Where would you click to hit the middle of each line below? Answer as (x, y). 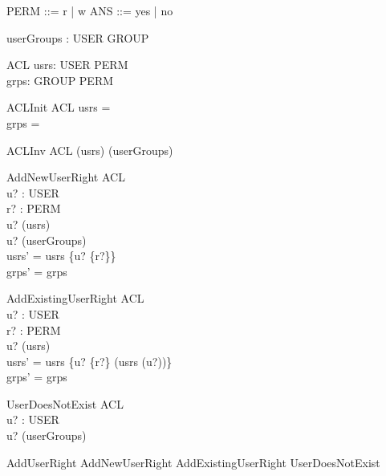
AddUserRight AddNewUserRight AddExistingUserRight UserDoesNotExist (193, 462)
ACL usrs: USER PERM (67, 65)
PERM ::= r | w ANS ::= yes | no (90, 10)
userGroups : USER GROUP (78, 37)
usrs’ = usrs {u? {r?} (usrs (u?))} (89, 361)
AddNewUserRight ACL (66, 177)
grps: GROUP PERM (60, 80)
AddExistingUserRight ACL (75, 298)
